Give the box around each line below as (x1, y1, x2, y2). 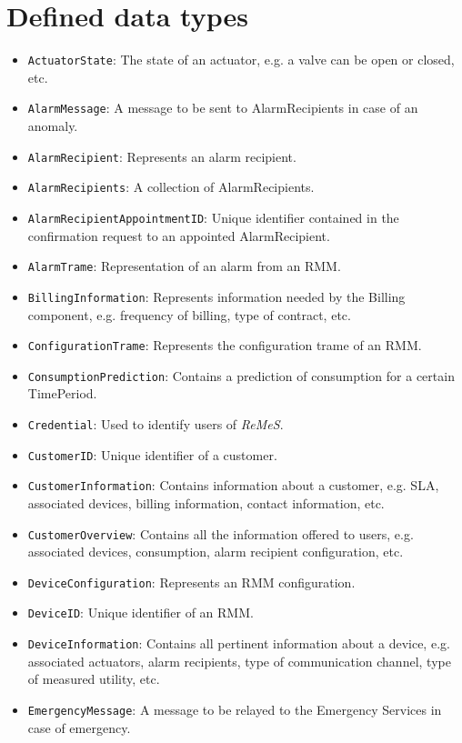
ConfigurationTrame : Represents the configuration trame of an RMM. (27, 336, 422, 355)
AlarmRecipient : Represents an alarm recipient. (27, 146, 296, 166)
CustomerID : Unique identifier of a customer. (27, 445, 277, 464)
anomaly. (27, 116, 78, 136)
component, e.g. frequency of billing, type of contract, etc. (27, 305, 351, 324)
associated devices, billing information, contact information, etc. (27, 493, 385, 512)
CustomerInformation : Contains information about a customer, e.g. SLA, (27, 476, 439, 495)
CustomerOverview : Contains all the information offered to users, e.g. (27, 524, 414, 543)
